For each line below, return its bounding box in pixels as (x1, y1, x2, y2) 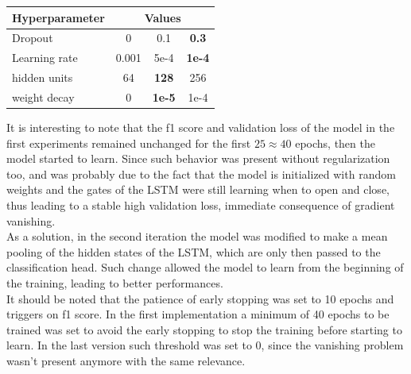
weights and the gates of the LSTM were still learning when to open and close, (6, 181, 390, 198)
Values (144, 9, 181, 25)
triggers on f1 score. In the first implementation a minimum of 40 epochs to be (6, 306, 390, 322)
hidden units (12, 69, 73, 86)
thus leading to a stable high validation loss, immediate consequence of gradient (6, 196, 395, 213)
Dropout (12, 29, 53, 46)
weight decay (12, 88, 75, 105)
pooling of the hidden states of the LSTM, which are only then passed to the (6, 243, 381, 260)
